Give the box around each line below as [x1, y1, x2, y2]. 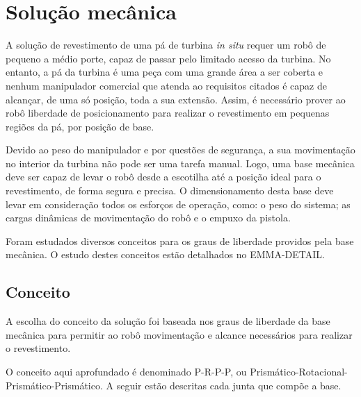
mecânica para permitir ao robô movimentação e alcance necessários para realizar [6, 327, 353, 341]
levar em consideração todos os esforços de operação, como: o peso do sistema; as [6, 196, 351, 211]
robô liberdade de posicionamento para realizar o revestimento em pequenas [6, 105, 330, 120]
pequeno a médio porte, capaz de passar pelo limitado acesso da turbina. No [6, 51, 331, 65]
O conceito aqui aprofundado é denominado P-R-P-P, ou [6, 364, 247, 379]
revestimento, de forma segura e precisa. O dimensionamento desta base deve [6, 183, 334, 198]
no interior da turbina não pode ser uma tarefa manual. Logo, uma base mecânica [6, 155, 355, 170]
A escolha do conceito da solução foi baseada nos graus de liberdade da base [6, 314, 330, 328]
